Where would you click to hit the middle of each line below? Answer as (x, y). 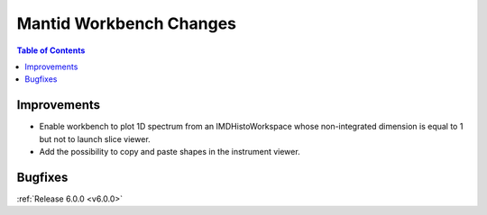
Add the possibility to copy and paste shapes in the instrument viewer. (170, 152)
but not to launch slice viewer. (95, 139)
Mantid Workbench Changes (126, 23)
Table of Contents (51, 50)
